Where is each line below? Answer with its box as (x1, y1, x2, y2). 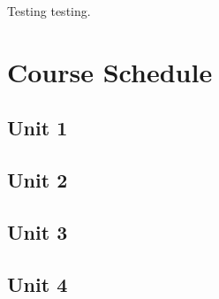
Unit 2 (7, 166, 68, 194)
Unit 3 (7, 218, 68, 245)
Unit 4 (7, 270, 68, 297)
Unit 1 (7, 114, 68, 142)
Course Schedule (7, 53, 213, 89)
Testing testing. (7, 2, 91, 19)
